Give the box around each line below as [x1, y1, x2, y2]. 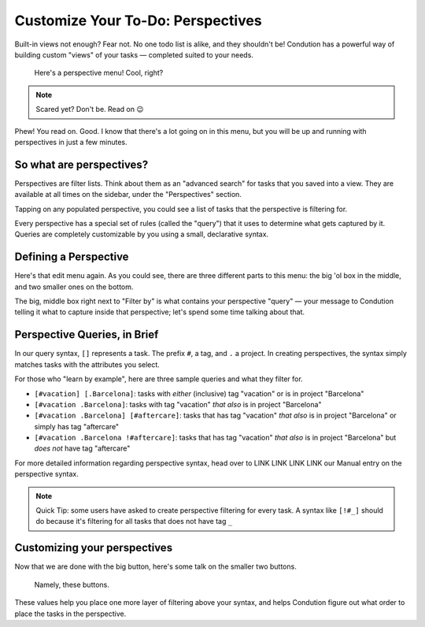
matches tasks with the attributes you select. [14, 359, 161, 369]
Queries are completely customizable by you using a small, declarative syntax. [14, 229, 269, 239]
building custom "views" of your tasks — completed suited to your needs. [14, 50, 253, 59]
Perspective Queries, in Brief [14, 328, 159, 342]
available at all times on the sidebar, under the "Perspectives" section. [14, 190, 242, 199]
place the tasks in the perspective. [14, 609, 127, 618]
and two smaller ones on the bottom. [14, 282, 134, 291]
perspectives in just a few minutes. [14, 137, 128, 147]
